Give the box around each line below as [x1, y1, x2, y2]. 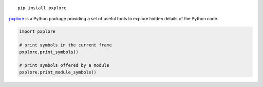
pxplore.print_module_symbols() [19, 69, 97, 75]
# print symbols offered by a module [19, 63, 110, 68]
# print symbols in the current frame [19, 43, 112, 48]
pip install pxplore [18, 5, 67, 11]
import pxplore [19, 29, 56, 34]
